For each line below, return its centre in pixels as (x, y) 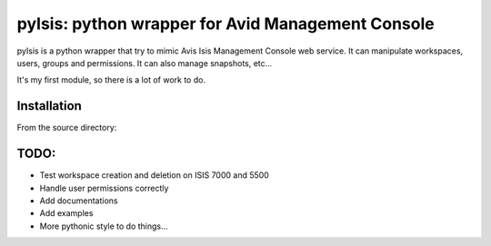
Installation (49, 106)
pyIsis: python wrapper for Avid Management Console (226, 24)
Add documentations (79, 201)
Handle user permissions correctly (104, 188)
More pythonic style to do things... (104, 226)
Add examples (66, 213)
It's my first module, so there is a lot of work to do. (111, 80)
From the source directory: (67, 128)
